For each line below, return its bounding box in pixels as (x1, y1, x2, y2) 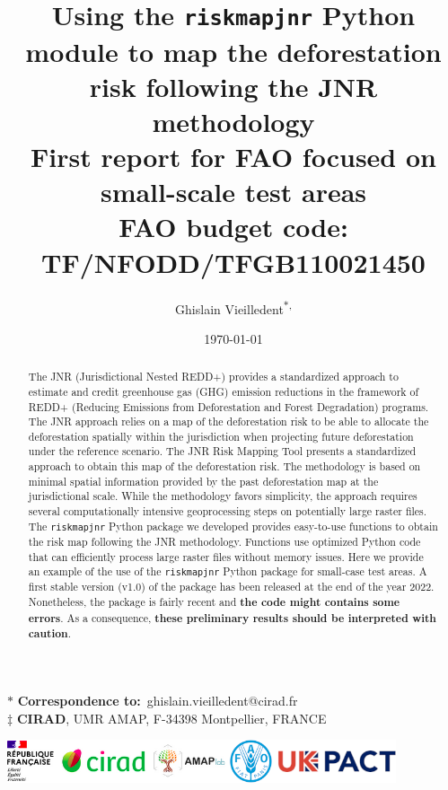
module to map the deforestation (25, 32, 442, 69)
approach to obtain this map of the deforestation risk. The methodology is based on (28, 459, 421, 474)
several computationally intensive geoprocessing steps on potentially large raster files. (28, 504, 427, 519)
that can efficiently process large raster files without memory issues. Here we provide (28, 549, 424, 564)
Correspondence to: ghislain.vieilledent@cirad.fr (17, 690, 298, 709)
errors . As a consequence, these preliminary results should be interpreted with (28, 610, 436, 626)
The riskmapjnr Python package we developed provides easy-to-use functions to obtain (28, 518, 438, 533)
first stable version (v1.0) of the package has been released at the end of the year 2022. (28, 579, 435, 594)
